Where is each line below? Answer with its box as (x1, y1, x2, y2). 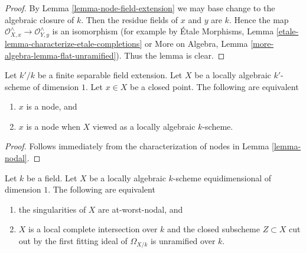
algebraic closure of (5, 13, 74, 25)
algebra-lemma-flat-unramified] (5, 49, 116, 61)
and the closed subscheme (167, 223, 260, 235)
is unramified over (150, 235, 216, 247)
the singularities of (18, 203, 86, 215)
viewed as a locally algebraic (92, 120, 196, 132)
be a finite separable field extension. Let (37, 69, 183, 81)
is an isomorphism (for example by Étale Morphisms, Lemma (52, 25, 274, 37)
